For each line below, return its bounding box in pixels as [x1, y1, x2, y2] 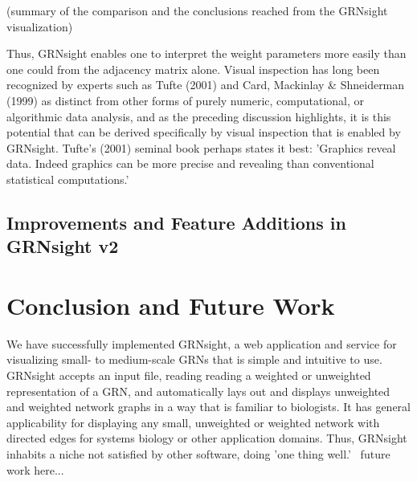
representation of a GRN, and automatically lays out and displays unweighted [6, 382, 390, 399]
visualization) [6, 18, 73, 35]
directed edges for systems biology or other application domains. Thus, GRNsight [6, 430, 407, 446]
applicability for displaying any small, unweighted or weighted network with [6, 414, 380, 430]
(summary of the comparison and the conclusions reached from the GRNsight [6, 2, 388, 18]
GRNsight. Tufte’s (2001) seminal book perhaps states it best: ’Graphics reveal [6, 139, 396, 156]
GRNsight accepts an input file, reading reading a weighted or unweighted [6, 367, 371, 384]
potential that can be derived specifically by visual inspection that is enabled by [6, 124, 401, 141]
